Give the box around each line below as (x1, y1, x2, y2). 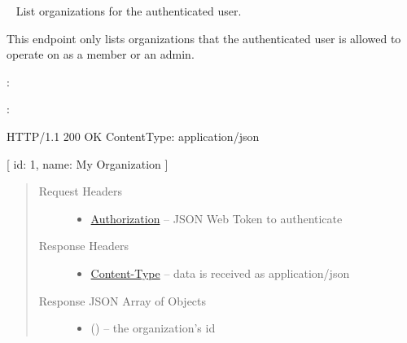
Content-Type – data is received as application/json (90, 264, 350, 281)
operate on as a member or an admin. (7, 46, 195, 63)
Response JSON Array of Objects (38, 292, 207, 309)
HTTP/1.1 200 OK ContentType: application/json (7, 127, 260, 144)
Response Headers (38, 237, 129, 254)
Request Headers (38, 182, 123, 200)
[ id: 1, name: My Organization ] (7, 155, 168, 172)
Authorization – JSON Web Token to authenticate (90, 209, 343, 226)
